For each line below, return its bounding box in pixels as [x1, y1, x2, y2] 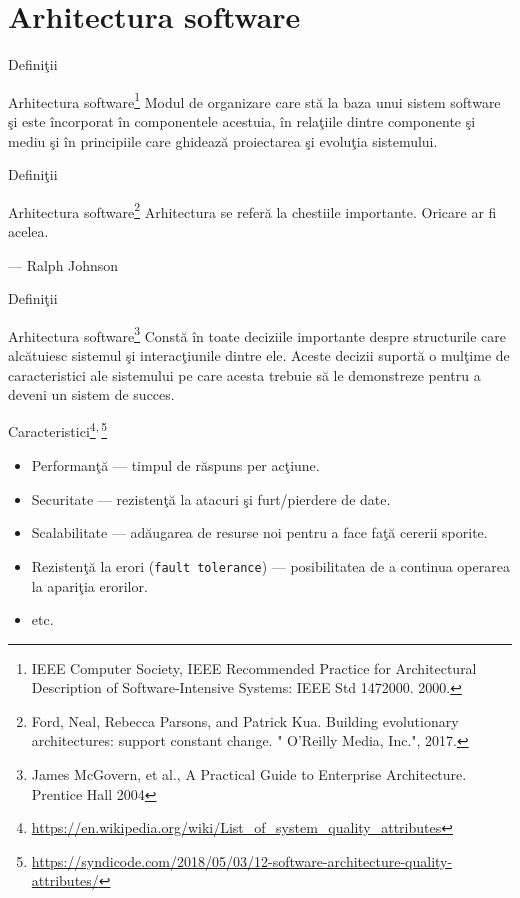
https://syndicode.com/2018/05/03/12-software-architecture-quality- [31, 850, 453, 871]
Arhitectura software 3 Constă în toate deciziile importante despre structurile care [8, 322, 507, 346]
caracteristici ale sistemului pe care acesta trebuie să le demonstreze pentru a [8, 364, 481, 385]
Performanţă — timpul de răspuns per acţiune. [31, 455, 320, 476]
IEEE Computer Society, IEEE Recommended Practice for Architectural [31, 657, 477, 678]
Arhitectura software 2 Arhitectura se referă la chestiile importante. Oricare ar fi [8, 198, 497, 222]
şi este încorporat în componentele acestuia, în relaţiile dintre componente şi [8, 110, 476, 131]
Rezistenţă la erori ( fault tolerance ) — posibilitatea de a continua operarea [31, 555, 510, 576]
